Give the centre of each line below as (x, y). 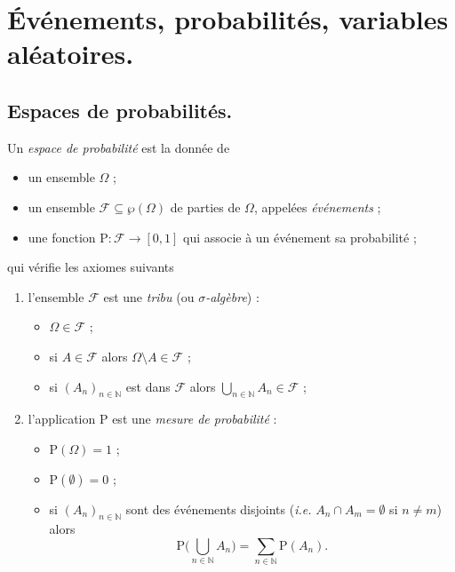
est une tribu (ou (149, 296)
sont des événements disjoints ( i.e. (219, 508)
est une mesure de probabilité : (195, 419)
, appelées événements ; (317, 207)
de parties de (205, 207)
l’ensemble (56, 296)
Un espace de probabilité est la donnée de (119, 147)
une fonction (62, 237)
